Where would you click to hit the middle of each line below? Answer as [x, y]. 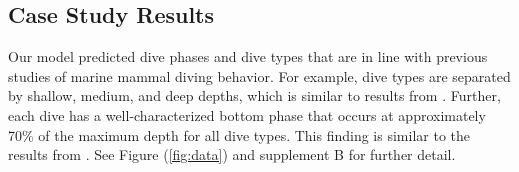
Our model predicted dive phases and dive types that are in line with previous [248, 56]
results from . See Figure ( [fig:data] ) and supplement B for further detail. [232, 154]
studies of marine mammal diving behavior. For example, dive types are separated [259, 75]
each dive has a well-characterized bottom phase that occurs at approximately [247, 114]
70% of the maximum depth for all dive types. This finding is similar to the [239, 134]
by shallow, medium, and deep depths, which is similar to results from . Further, [254, 95]
